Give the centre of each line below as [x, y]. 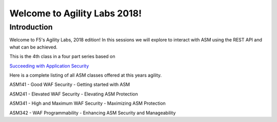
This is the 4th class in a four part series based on [62, 57]
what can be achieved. [33, 47]
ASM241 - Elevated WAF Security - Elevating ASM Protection [74, 94]
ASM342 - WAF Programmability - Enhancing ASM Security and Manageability [93, 113]
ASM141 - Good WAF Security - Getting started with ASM [70, 85]
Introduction [31, 27]
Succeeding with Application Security [49, 66]
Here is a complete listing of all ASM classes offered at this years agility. [86, 75]
